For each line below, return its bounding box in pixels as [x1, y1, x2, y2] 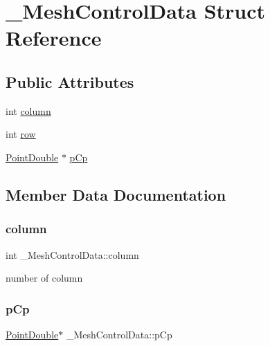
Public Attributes [6, 71, 134, 92]
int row [6, 127, 36, 141]
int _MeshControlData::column [6, 247, 139, 262]
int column [6, 103, 51, 118]
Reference [6, 24, 102, 52]
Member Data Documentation [6, 183, 226, 205]
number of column [6, 271, 83, 285]
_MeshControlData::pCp [66, 327, 172, 341]
